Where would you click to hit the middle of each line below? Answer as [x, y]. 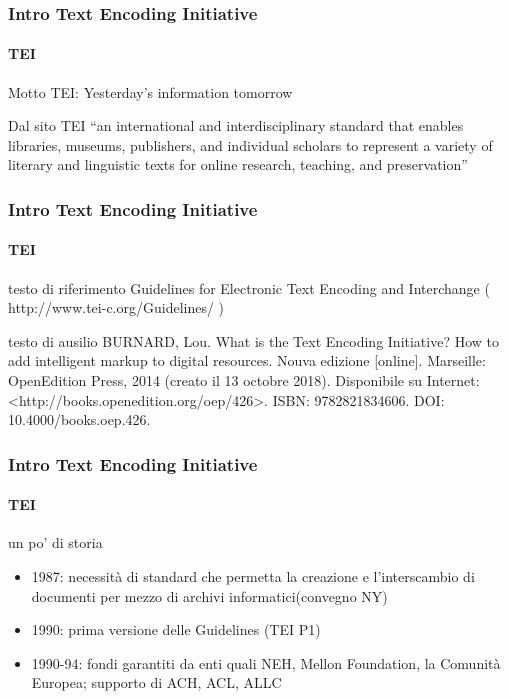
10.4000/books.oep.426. [79, 419]
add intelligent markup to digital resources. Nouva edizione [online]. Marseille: [247, 360]
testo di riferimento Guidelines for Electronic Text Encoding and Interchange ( [249, 287]
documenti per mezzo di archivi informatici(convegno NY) [209, 595]
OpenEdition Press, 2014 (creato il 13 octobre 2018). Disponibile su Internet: [244, 380]
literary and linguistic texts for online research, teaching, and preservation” [238, 164]
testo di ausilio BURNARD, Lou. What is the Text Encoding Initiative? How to [254, 340]
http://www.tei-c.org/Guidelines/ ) [116, 307]
